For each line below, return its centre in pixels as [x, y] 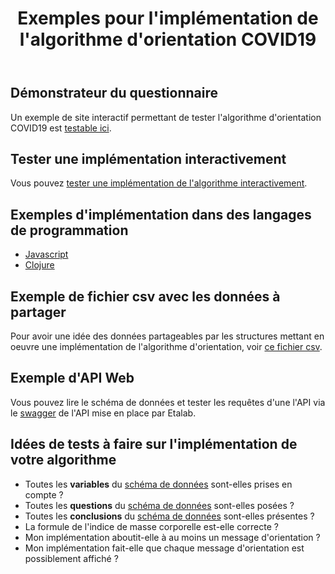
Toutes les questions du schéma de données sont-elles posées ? [159, 505]
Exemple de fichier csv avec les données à [145, 296]
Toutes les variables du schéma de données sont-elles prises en [158, 484]
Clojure [39, 265]
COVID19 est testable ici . [61, 128]
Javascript [46, 254]
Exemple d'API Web [72, 378]
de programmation [69, 230]
